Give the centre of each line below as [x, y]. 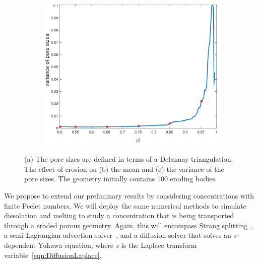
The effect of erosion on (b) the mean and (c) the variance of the [124, 169]
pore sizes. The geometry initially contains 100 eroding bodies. [121, 179]
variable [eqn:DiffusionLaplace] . [53, 255]
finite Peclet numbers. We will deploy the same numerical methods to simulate [125, 205]
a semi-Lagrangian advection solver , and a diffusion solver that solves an [118, 235]
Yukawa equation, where [76, 245]
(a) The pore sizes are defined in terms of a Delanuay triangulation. [129, 159]
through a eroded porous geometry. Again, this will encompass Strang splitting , [129, 225]
